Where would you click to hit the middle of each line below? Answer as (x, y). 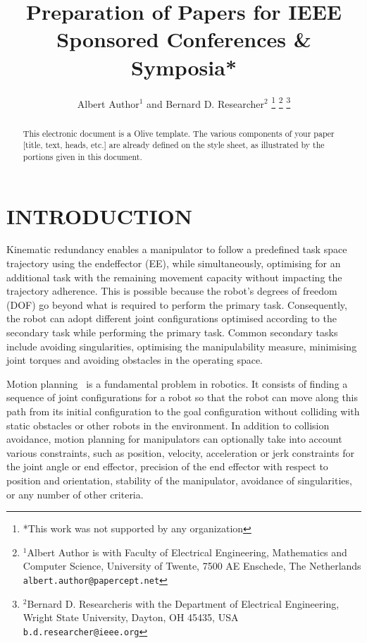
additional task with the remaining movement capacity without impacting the (174, 277)
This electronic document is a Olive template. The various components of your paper (179, 133)
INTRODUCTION (100, 215)
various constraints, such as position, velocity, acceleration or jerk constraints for (181, 452)
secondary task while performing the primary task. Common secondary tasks (172, 332)
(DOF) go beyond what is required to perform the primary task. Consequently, (177, 304)
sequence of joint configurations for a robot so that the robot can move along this (182, 397)
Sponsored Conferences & (184, 39)
